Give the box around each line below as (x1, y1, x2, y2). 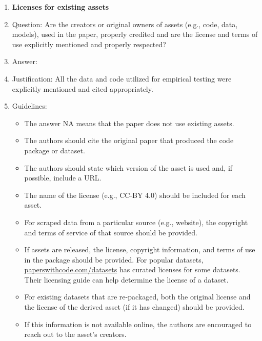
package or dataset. (24, 145, 85, 155)
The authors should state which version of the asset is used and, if (24, 162, 233, 173)
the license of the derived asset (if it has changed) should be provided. (24, 302, 245, 312)
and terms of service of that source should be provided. (24, 227, 197, 237)
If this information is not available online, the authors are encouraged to (24, 318, 252, 329)
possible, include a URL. (24, 172, 102, 183)
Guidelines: (12, 101, 47, 111)
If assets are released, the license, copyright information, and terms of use (24, 244, 255, 255)
